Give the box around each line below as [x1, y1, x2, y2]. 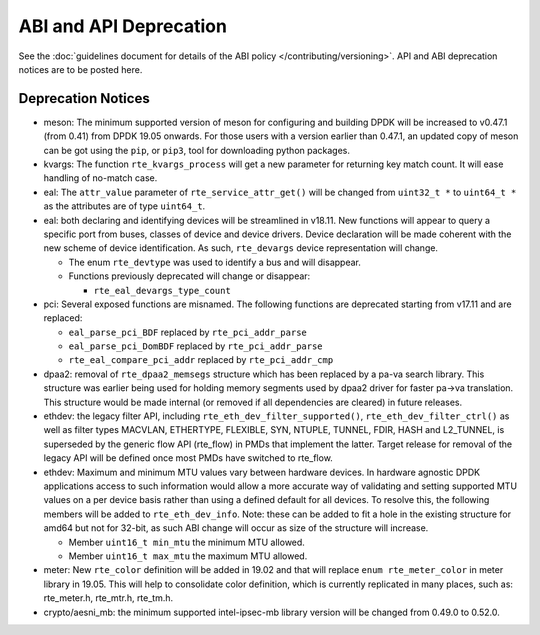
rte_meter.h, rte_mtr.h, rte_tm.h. [43, 592, 174, 604]
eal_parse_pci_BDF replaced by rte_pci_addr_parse [68, 326, 307, 338]
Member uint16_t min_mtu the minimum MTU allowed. [68, 536, 305, 548]
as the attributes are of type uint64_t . [43, 200, 206, 212]
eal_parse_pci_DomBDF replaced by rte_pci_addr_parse [68, 340, 324, 352]
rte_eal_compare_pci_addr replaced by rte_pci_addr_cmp [68, 354, 334, 366]
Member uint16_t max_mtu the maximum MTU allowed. [68, 550, 308, 562]
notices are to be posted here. [18, 63, 143, 75]
